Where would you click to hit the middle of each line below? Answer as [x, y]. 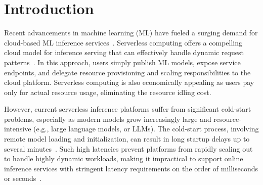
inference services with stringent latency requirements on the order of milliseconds [131, 168]
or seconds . [23, 178]
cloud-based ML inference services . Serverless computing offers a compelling [123, 42]
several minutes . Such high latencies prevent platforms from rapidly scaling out [128, 148]
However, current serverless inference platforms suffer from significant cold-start [128, 109]
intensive [18, 129]
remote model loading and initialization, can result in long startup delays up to [127, 139]
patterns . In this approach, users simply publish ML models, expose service [122, 62]
